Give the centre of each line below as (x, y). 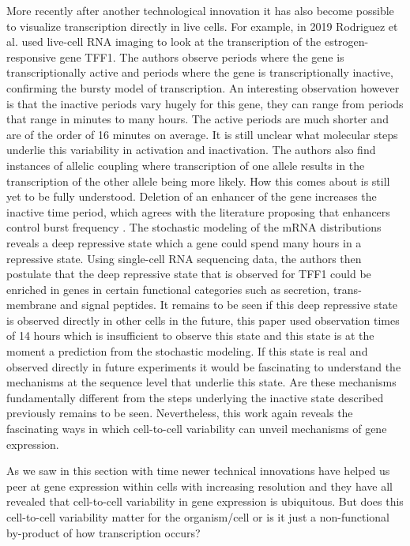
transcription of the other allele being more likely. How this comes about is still (198, 181)
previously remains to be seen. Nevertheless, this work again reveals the (180, 413)
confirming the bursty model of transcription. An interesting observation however (203, 87)
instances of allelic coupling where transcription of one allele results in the (186, 165)
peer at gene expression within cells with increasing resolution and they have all (199, 486)
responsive (31, 56)
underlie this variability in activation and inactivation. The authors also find (191, 150)
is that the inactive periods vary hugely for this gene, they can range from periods (205, 103)
